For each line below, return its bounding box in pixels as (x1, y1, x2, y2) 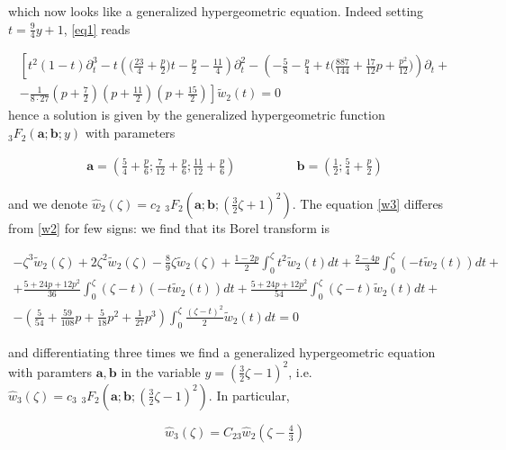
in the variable (121, 362, 201, 381)
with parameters (85, 123, 176, 142)
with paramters (8, 362, 93, 381)
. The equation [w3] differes (292, 193, 444, 212)
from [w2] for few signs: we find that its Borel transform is (8, 218, 330, 237)
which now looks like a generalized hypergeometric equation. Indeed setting (8, 2, 424, 20)
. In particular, (208, 385, 290, 404)
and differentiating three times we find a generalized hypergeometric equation (8, 342, 436, 361)
